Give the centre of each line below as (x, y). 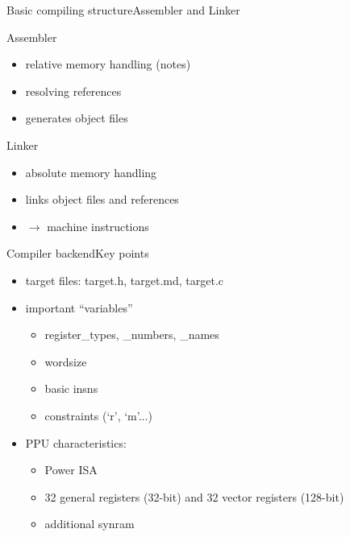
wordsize (66, 361)
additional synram (90, 524)
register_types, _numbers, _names (132, 335)
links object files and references (102, 199)
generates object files (77, 118)
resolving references (73, 91)
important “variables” (79, 307)
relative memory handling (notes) (108, 64)
